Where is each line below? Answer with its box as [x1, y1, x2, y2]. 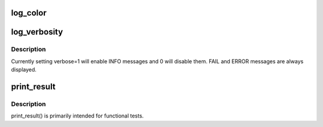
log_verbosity [11, 27, 63, 37]
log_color [11, 8, 47, 18]
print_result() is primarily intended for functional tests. [11, 112, 144, 119]
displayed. [11, 66, 37, 73]
